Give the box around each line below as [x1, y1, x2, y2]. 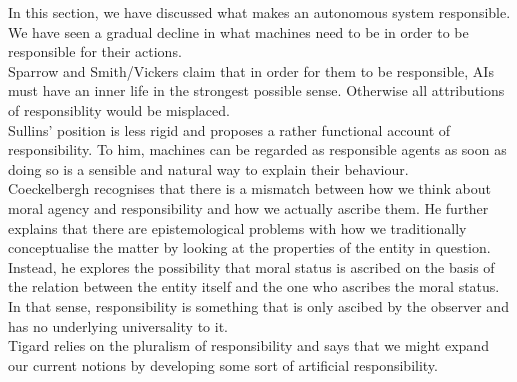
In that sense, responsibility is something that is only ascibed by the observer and [8, 295, 509, 316]
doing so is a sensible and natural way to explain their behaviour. [8, 158, 409, 179]
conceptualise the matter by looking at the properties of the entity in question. [8, 237, 491, 258]
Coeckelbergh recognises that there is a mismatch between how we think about [8, 178, 491, 199]
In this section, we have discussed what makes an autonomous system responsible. [8, 2, 511, 22]
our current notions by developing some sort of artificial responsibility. [8, 354, 438, 375]
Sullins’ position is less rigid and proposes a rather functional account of [8, 119, 451, 140]
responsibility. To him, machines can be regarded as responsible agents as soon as [8, 139, 507, 160]
